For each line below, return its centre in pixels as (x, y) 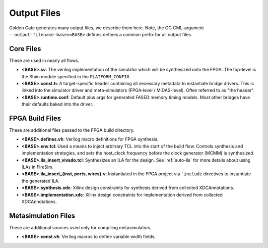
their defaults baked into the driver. (58, 104)
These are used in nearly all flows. (44, 60)
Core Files (25, 49)
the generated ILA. (40, 181)
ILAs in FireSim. (37, 167)
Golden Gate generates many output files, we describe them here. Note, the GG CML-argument (106, 28)
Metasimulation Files (42, 216)
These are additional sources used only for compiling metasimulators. (80, 227)
